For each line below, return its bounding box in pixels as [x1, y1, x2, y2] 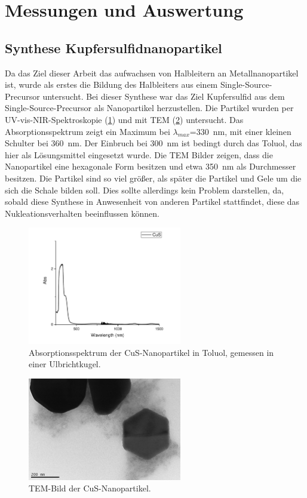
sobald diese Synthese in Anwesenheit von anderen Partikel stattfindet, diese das [5, 195, 300, 208]
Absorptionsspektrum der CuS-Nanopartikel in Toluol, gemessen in [29, 346, 274, 358]
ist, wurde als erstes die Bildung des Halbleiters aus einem [5, 78, 218, 91]
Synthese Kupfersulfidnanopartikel [5, 38, 222, 57]
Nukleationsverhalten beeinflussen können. [5, 207, 159, 219]
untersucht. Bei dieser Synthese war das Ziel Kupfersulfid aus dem [42, 90, 285, 102]
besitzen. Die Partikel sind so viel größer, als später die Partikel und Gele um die [5, 171, 302, 184]
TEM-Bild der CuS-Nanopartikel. [29, 482, 151, 494]
